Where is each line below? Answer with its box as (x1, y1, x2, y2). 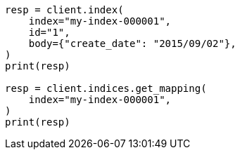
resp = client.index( (5, 4, 124, 15)
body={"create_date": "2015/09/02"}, (28, 38, 236, 49)
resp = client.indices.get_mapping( (5, 83, 207, 94)
